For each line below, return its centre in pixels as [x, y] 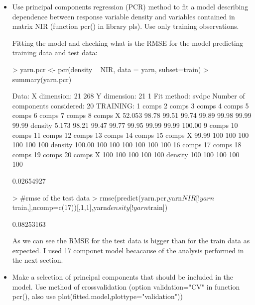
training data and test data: [55, 52]
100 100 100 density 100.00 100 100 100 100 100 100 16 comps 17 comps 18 [127, 145]
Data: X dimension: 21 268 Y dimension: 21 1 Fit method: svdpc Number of [128, 96]
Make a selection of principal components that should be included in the [123, 277]
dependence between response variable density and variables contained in [124, 16]
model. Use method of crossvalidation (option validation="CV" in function [126, 286]
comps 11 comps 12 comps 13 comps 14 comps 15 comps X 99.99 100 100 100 [130, 135]
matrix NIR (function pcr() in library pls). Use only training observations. [126, 26]
